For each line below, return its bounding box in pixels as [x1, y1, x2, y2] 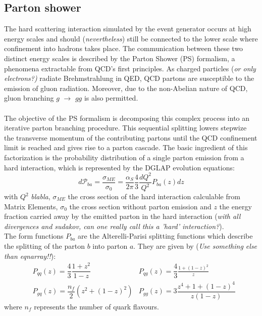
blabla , [31, 191, 50, 202]
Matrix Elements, [4, 201, 58, 211]
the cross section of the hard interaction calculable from [68, 191, 240, 202]
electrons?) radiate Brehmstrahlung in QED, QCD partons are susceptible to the [4, 73, 254, 83]
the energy [219, 201, 252, 211]
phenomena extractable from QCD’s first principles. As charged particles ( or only [4, 63, 256, 73]
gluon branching [4, 93, 54, 103]
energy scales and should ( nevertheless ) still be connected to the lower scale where [4, 33, 258, 43]
